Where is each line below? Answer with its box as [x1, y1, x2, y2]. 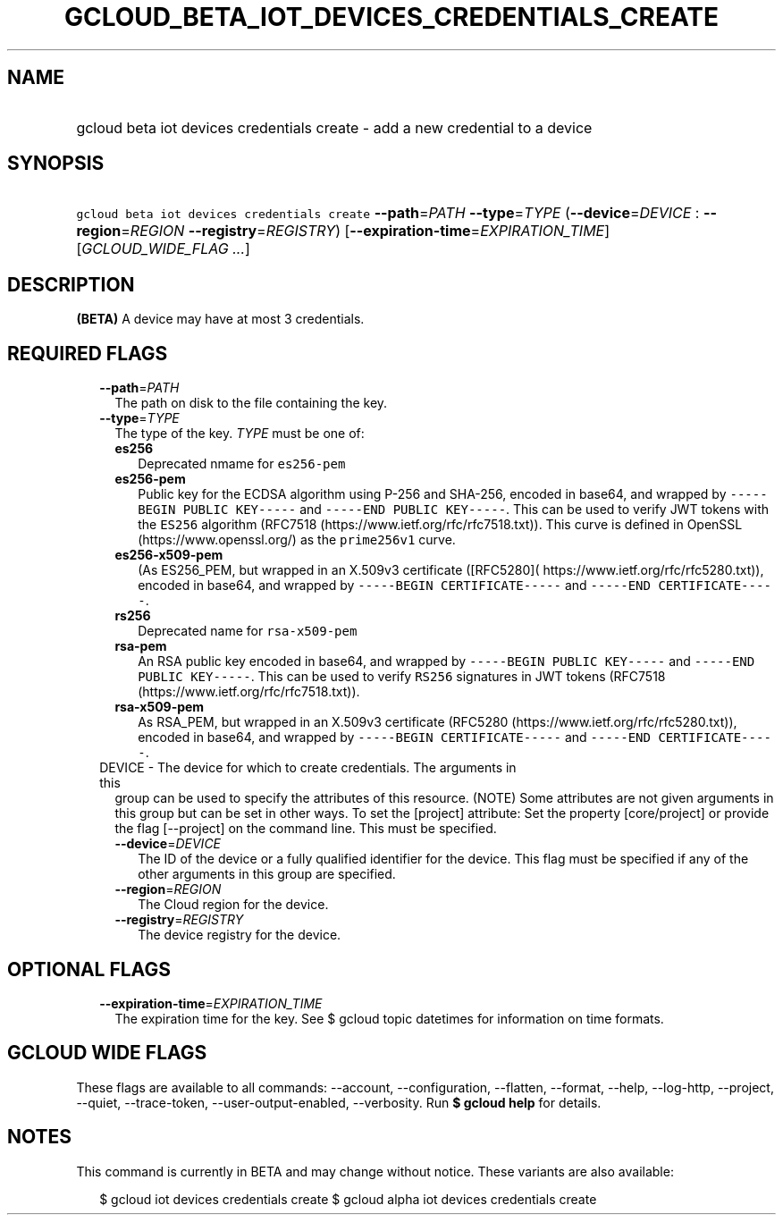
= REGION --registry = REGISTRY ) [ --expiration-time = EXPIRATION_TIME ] [121, 222, 610, 240]
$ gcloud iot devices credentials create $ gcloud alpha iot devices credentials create [99, 1191, 597, 1207]
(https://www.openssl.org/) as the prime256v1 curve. [138, 532, 456, 548]
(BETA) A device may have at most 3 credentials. [76, 311, 365, 327]
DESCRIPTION [7, 273, 135, 296]
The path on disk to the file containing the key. [114, 395, 388, 411]
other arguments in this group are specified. [138, 866, 396, 882]
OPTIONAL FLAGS [7, 957, 171, 981]
